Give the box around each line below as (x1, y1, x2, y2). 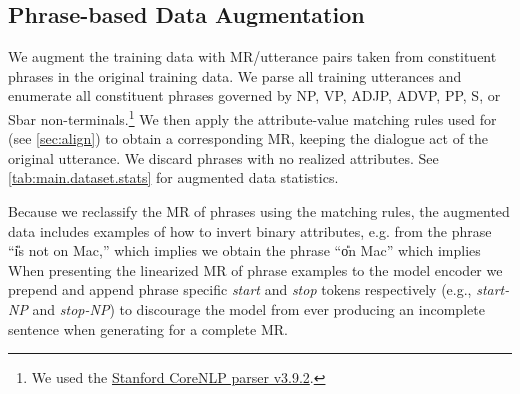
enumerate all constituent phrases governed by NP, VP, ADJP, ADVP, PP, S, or (8, 85, 501, 106)
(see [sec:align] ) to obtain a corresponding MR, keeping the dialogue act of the (8, 128, 489, 149)
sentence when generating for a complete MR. (8, 318, 288, 339)
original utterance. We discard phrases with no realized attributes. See (8, 147, 439, 168)
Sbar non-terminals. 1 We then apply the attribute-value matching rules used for (8, 105, 497, 129)
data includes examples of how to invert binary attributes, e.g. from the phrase (8, 220, 492, 241)
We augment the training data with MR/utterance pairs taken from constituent (8, 46, 497, 67)
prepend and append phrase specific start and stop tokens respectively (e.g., (8, 279, 472, 300)
